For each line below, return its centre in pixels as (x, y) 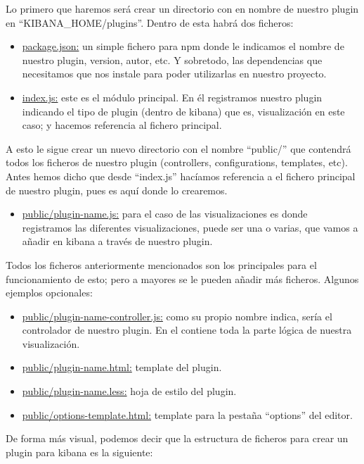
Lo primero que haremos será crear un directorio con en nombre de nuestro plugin (182, 8)
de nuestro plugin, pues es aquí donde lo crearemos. (117, 190)
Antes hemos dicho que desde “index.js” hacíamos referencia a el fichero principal (181, 176)
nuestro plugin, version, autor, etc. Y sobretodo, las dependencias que (172, 59)
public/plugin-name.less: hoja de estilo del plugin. (129, 391)
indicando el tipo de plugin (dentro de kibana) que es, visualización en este (183, 111)
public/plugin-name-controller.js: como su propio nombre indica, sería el (177, 316)
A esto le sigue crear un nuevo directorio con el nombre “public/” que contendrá (178, 148)
